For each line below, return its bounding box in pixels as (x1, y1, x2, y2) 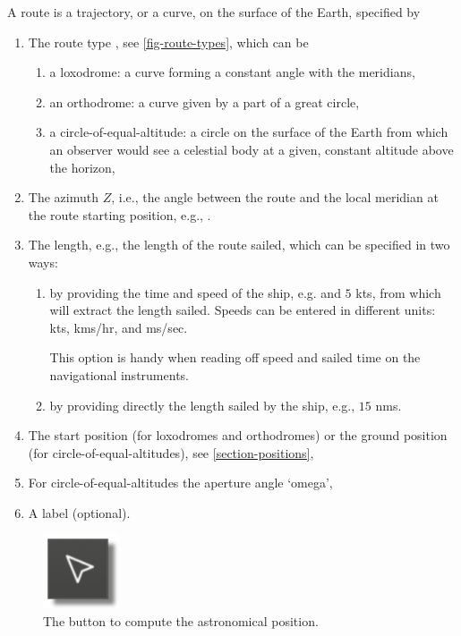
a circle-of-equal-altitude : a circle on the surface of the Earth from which (49, 123, 448, 141)
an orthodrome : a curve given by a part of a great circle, (49, 92, 360, 111)
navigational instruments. (49, 365, 189, 384)
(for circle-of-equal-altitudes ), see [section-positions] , (28, 443, 314, 462)
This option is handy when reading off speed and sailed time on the (49, 348, 421, 367)
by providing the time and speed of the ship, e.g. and (49, 283, 341, 301)
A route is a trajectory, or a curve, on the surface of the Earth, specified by (7, 3, 421, 21)
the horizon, (49, 157, 115, 176)
